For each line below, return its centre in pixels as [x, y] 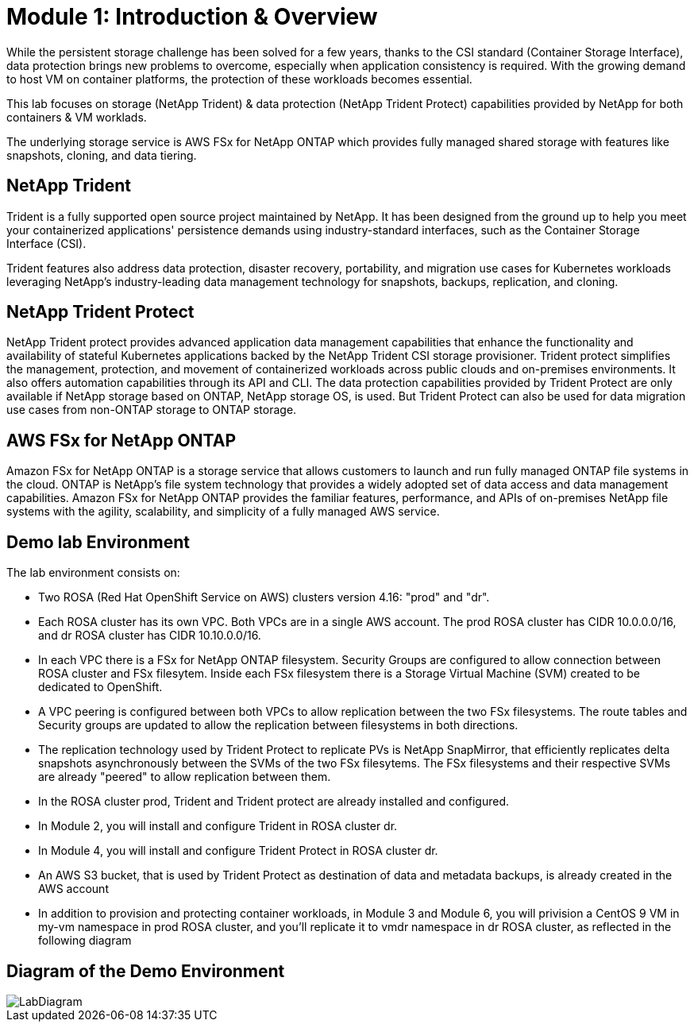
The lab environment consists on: [93, 573]
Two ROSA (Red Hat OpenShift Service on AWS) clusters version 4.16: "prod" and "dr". [264, 597]
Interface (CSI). [46, 243]
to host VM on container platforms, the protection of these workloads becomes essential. [239, 79]
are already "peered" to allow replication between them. [185, 777]
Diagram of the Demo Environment [146, 971]
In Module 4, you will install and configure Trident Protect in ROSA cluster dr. [238, 851]
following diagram [85, 941]
